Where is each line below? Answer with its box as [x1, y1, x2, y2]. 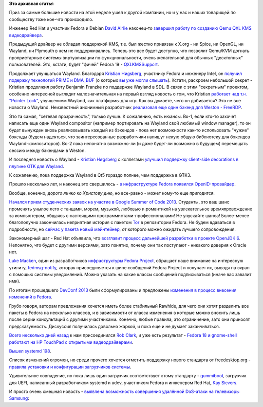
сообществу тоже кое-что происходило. [9, 16, 94, 22]
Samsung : [9, 395, 29, 401]
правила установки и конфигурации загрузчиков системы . [9, 364, 131, 370]
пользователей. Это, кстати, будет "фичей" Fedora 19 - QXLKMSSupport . [9, 61, 159, 68]
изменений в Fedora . [9, 294, 53, 300]
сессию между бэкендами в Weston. [9, 148, 86, 153]
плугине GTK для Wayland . [9, 163, 64, 169]
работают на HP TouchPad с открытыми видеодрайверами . [9, 339, 133, 345]
